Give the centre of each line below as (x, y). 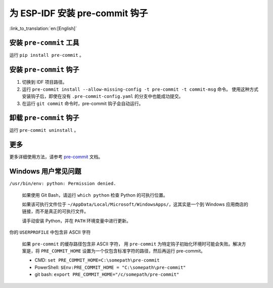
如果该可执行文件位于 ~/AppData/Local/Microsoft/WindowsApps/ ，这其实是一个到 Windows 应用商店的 (135, 204)
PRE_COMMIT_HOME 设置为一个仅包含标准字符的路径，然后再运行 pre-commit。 (123, 250)
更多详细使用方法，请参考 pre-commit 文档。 (56, 157)
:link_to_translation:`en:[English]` (43, 28)
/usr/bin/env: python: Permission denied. (63, 184)
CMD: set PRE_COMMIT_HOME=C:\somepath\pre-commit (97, 260)
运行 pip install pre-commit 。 (47, 55)
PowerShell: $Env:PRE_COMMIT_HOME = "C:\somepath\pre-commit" (110, 267)
